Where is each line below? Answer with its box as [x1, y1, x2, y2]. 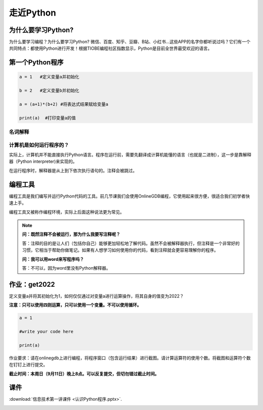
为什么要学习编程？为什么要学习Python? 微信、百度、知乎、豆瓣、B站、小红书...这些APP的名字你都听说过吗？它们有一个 [9, 39, 251, 45]
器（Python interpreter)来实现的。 [9, 158, 77, 164]
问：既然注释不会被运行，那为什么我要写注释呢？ [22, 232, 120, 237]
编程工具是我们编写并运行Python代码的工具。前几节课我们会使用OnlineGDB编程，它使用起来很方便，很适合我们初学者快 [9, 193, 250, 199]
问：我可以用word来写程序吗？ [22, 256, 84, 262]
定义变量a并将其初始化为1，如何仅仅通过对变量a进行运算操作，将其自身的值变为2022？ [9, 293, 184, 299]
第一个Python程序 [9, 59, 64, 67]
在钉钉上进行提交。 [9, 362, 48, 368]
